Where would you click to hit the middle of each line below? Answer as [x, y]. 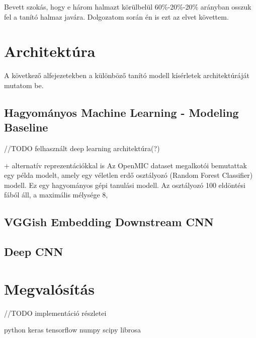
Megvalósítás [49, 288]
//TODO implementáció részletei [55, 313]
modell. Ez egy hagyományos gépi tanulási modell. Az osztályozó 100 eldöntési [125, 185]
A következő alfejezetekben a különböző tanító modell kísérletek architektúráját [127, 75]
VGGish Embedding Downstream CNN [109, 222]
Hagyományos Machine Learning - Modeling [121, 112]
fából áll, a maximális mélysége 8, [56, 195]
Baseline [26, 127]
